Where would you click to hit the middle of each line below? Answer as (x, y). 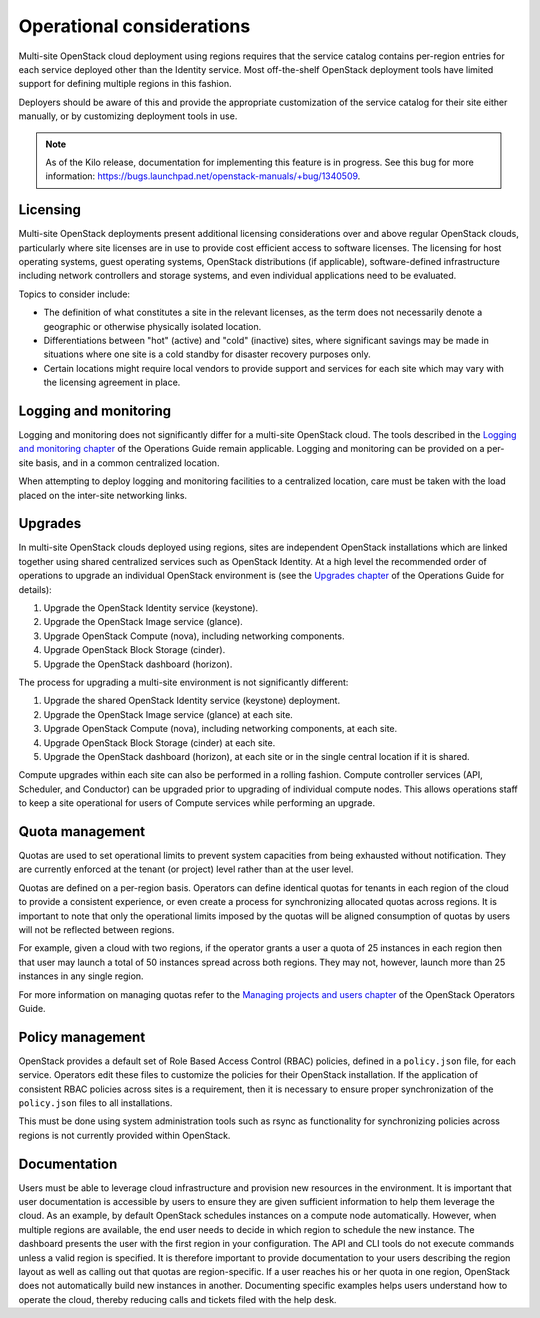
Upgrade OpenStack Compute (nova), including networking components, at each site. (220, 729)
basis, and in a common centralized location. (127, 462)
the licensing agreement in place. (112, 382)
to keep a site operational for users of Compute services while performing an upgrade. (196, 803)
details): (35, 589)
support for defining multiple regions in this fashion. (125, 84)
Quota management (82, 831)
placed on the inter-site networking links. (103, 495)
